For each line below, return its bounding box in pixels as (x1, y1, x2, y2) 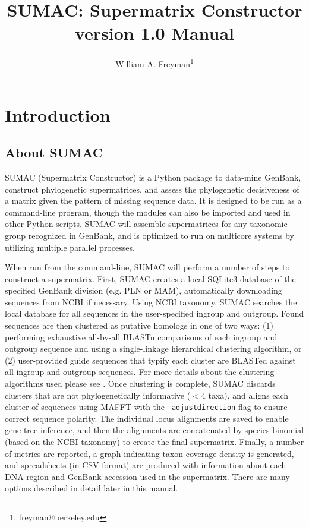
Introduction (5, 102, 111, 127)
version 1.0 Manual (74, 21, 235, 45)
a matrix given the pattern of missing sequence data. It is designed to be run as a (5, 194, 302, 207)
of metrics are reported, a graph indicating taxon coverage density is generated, (5, 447, 294, 459)
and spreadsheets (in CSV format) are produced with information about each (5, 459, 286, 471)
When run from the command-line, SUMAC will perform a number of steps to (5, 261, 290, 273)
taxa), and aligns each (208, 389, 289, 401)
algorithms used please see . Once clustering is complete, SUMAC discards (5, 377, 276, 390)
